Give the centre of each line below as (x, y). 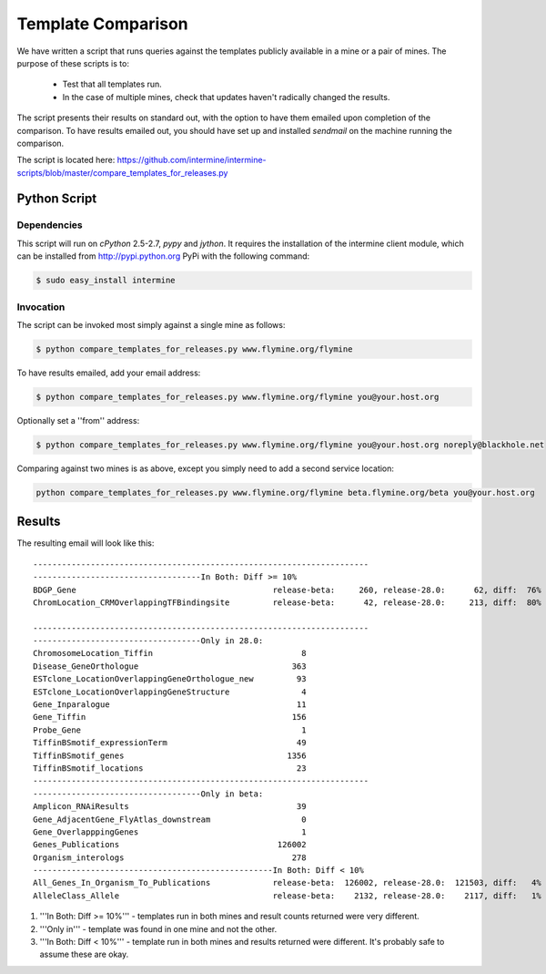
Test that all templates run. (112, 84)
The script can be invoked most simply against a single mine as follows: (151, 324)
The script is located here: (66, 160)
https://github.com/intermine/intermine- (192, 160)
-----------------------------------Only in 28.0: (148, 641)
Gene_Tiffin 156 (170, 717)
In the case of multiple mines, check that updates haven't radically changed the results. (226, 97)
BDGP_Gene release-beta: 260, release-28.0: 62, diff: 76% (287, 590)
